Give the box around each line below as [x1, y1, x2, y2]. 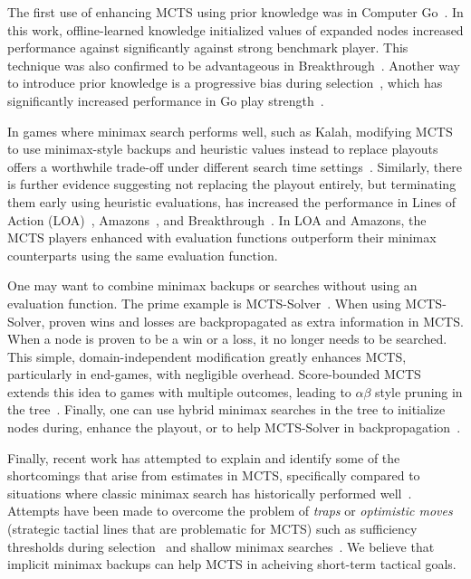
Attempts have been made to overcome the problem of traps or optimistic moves [7, 501, 453, 520]
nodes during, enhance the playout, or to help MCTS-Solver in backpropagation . [7, 418, 461, 437]
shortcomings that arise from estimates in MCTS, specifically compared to [7, 466, 420, 485]
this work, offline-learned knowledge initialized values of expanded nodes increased [7, 20, 464, 39]
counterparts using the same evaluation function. [7, 245, 278, 264]
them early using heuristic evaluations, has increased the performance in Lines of [7, 192, 457, 211]
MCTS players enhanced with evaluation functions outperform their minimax [7, 228, 437, 247]
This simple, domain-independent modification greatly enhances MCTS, [7, 346, 407, 365]
